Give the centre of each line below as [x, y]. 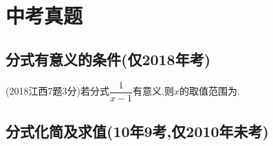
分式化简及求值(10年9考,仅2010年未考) [137, 131]
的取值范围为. [209, 91]
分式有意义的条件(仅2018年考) [108, 59]
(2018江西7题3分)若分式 [57, 91]
